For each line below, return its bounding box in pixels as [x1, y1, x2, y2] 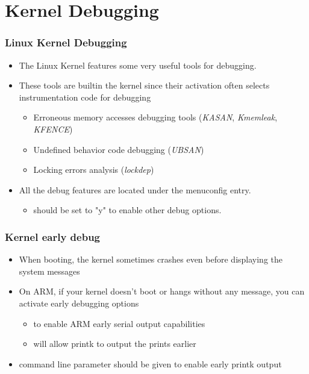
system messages [19, 264, 80, 277]
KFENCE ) [33, 122, 73, 135]
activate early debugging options [19, 296, 139, 309]
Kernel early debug [5, 229, 100, 244]
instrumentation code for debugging [19, 90, 151, 103]
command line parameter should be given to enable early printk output [19, 357, 282, 370]
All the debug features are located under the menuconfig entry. [19, 183, 251, 196]
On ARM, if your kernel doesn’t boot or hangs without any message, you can [19, 285, 305, 298]
